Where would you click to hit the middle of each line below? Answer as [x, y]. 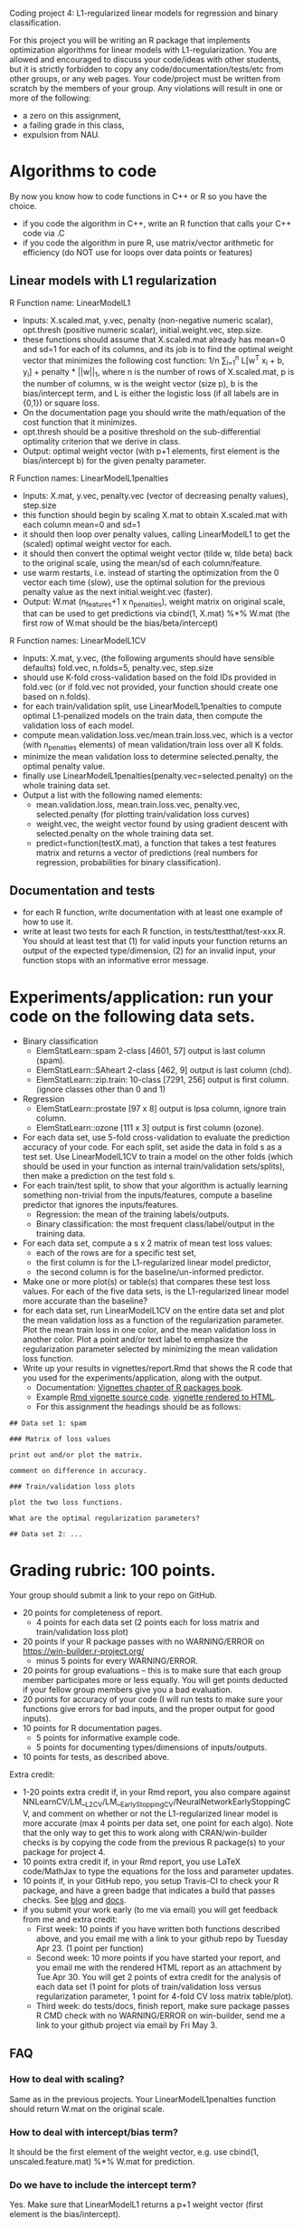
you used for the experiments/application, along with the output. [142, 1378]
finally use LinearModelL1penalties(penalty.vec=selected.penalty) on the [158, 775]
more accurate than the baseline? [85, 1301]
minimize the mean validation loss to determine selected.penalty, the [150, 756]
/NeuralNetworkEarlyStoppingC [232, 1802]
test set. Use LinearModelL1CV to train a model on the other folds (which [158, 1157]
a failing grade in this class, [73, 125]
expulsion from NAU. [61, 134]
